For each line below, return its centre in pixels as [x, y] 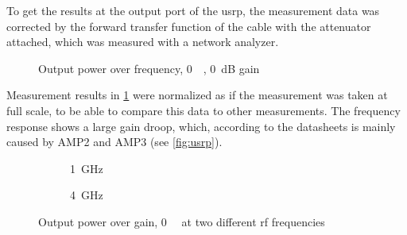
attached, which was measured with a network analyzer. [143, 42]
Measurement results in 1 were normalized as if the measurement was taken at [197, 95]
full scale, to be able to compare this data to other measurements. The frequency [203, 110]
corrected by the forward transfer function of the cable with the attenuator [189, 26]
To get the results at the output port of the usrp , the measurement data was [193, 10]
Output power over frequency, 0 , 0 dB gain [149, 68]
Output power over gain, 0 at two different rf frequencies [182, 221]
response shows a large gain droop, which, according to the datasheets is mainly [201, 126]
